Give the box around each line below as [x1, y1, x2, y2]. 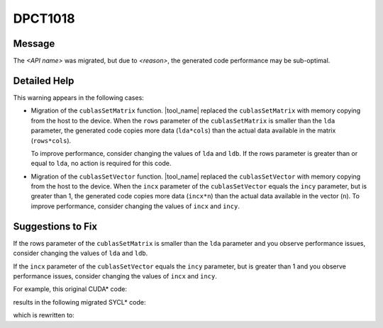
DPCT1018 [13, 11, 76, 26]
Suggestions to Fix [13, 220, 98, 232]
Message [13, 38, 55, 50]
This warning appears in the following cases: [13, 93, 145, 102]
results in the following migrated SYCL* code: [13, 298, 146, 306]
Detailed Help [13, 74, 74, 86]
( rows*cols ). [30, 136, 72, 145]
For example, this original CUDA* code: [13, 285, 128, 293]
